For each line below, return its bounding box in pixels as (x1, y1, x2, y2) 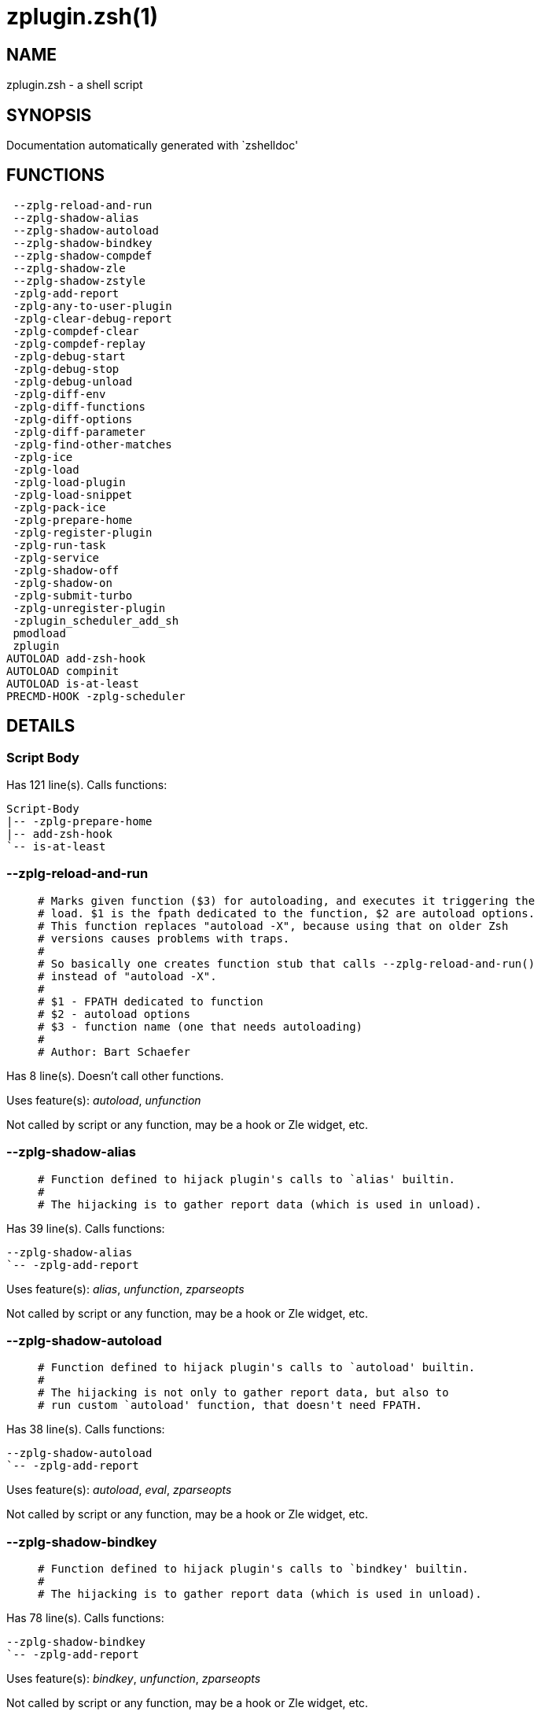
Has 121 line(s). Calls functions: (6, 778, 167, 792)
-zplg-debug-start (13, 349, 126, 363)
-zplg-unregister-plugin (13, 601, 166, 614)
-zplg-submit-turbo (13, 588, 133, 602)
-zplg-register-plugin (13, 526, 153, 539)
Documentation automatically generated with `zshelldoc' (6, 138, 299, 153)
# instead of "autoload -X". (38, 969, 217, 983)
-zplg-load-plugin (13, 475, 126, 489)
